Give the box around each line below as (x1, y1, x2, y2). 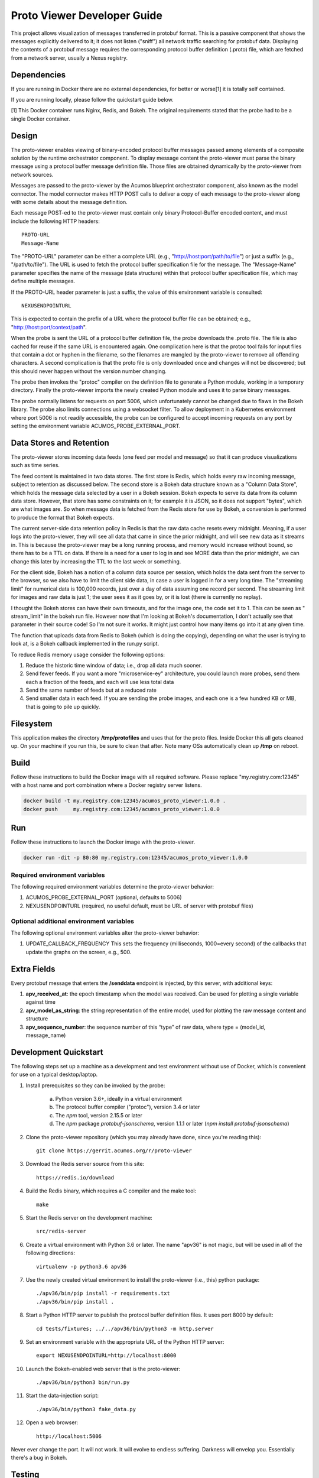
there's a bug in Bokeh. (11, 1454, 67, 1461)
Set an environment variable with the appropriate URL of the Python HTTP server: (25, 1338, 224, 1345)
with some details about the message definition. (11, 199, 128, 206)
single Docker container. (11, 115, 70, 122)
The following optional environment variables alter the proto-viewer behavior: (11, 929, 199, 936)
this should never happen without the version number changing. (11, 367, 167, 375)
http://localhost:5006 (36, 1432, 102, 1440)
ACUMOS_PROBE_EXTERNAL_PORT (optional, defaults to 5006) (25, 894, 183, 901)
